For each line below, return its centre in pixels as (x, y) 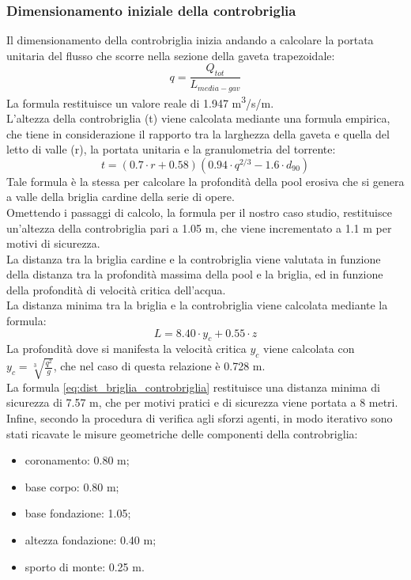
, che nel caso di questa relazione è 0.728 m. (159, 366)
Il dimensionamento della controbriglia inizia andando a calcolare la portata (190, 40)
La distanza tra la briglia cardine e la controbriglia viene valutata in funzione (194, 258)
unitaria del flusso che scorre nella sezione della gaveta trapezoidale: (171, 55)
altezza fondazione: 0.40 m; (90, 539)
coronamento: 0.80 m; (77, 460)
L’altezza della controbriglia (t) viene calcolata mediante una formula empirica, (198, 118)
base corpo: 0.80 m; (72, 486)
